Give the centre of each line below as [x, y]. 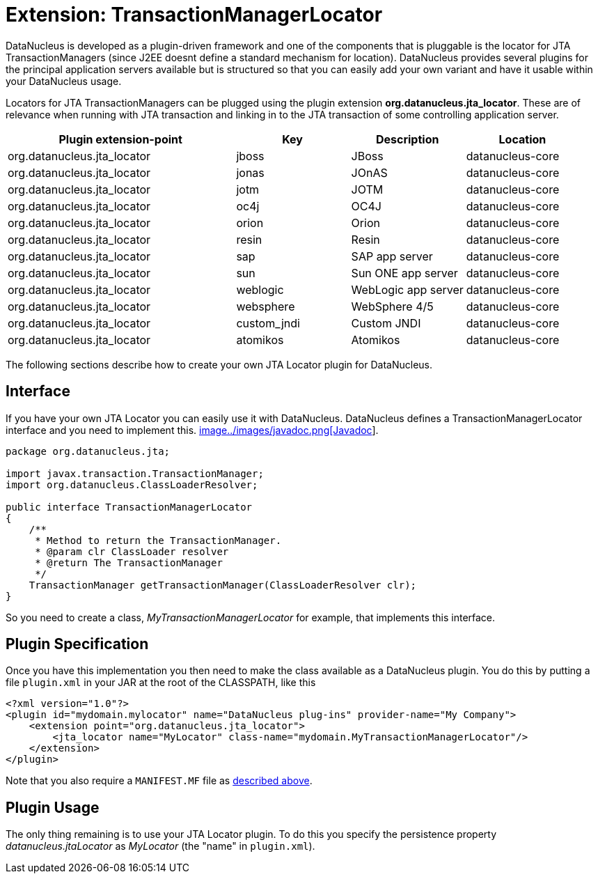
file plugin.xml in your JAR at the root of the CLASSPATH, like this [161, 683]
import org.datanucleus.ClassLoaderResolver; [132, 484]
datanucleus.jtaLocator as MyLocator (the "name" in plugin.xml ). [160, 846]
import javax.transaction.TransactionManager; [135, 473]
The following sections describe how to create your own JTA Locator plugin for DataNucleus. [219, 364]
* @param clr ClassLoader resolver [132, 551]
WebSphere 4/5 [392, 306]
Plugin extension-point [120, 139]
